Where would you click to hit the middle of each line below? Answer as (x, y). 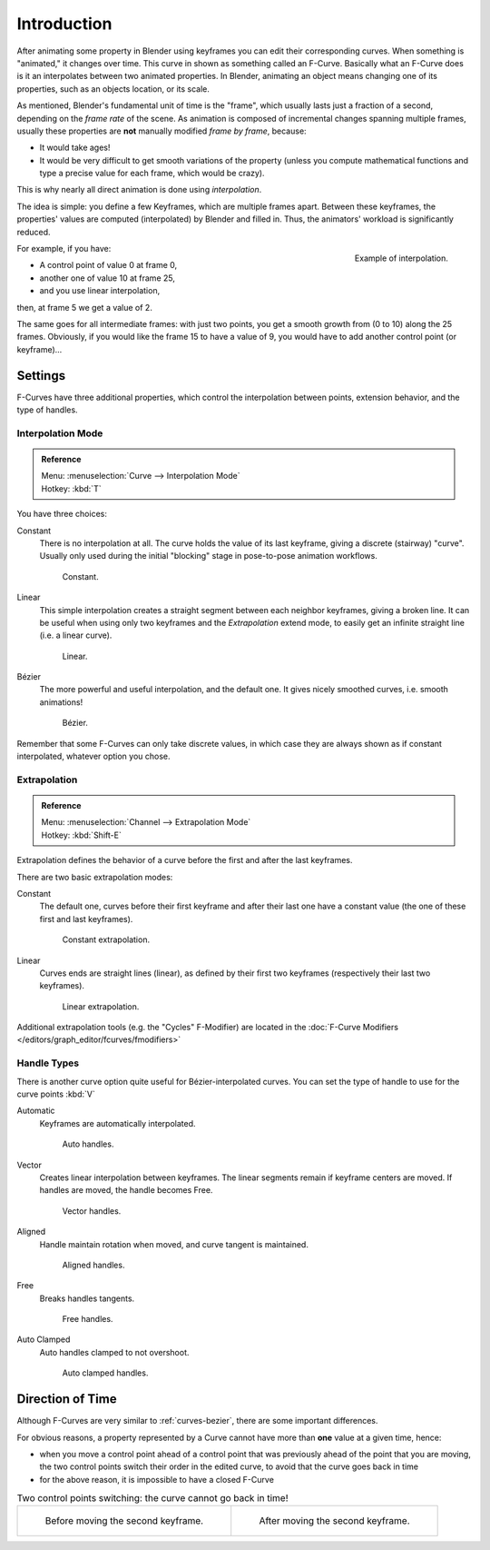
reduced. (34, 232)
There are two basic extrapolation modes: (95, 877)
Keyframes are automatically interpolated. (118, 1123)
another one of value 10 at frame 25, (108, 278)
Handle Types (48, 1063)
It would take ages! (75, 148)
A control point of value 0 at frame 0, (108, 265)
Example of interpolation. (401, 258)
